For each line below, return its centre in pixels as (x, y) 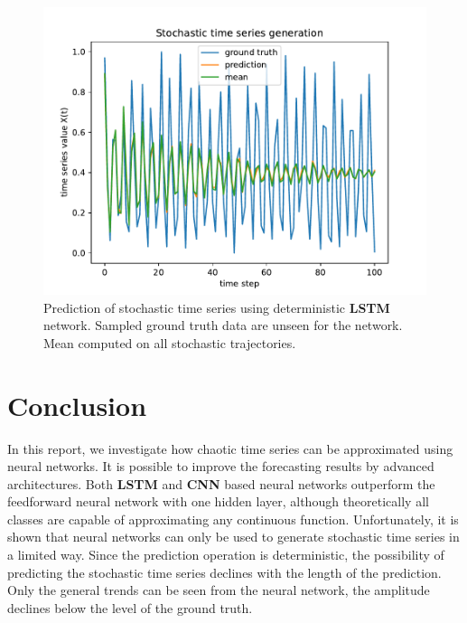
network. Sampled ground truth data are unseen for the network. (223, 325)
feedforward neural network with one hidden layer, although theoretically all (218, 501)
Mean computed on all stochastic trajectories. (170, 342)
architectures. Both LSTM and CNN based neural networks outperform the (221, 483)
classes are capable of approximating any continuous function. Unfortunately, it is (233, 519)
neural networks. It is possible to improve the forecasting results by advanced (221, 466)
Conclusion (77, 405)
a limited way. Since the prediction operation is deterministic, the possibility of (226, 555)
